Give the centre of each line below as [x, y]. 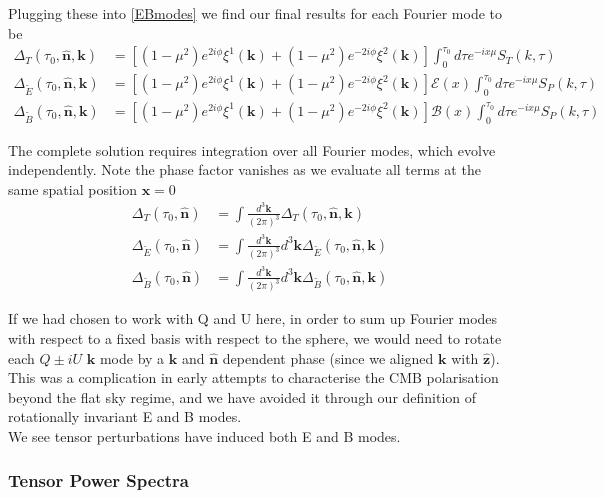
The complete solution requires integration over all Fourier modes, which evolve [252, 149]
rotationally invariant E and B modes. [125, 416]
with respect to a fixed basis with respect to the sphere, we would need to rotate [255, 338]
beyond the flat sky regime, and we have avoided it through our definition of [242, 396]
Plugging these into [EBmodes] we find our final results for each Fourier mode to [255, 13]
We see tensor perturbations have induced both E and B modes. [204, 435]
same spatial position [72, 188]
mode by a [132, 357]
